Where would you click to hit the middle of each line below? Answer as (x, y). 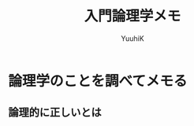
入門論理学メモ (132, 16)
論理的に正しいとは (55, 112)
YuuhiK (132, 38)
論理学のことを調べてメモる (98, 81)
